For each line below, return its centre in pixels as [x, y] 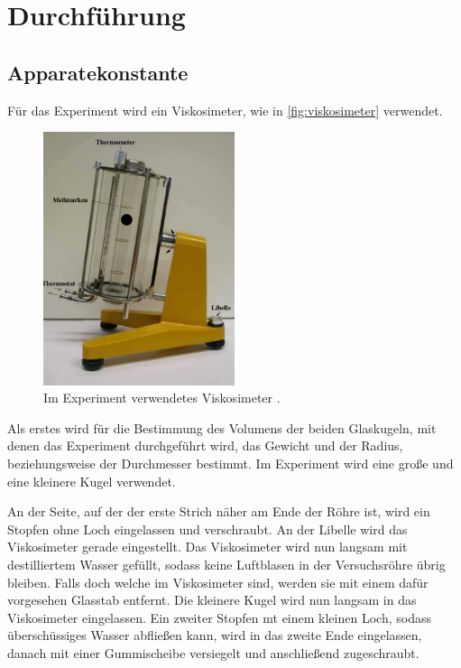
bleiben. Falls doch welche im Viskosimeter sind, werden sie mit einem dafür [218, 582]
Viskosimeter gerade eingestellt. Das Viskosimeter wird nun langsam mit [207, 547]
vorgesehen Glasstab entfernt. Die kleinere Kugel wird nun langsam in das [212, 600]
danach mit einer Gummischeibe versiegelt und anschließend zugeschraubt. [213, 652]
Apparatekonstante [98, 72]
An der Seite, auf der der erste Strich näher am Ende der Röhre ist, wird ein [219, 511]
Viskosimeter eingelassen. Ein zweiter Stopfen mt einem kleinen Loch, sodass [219, 617]
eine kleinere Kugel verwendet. [92, 481]
